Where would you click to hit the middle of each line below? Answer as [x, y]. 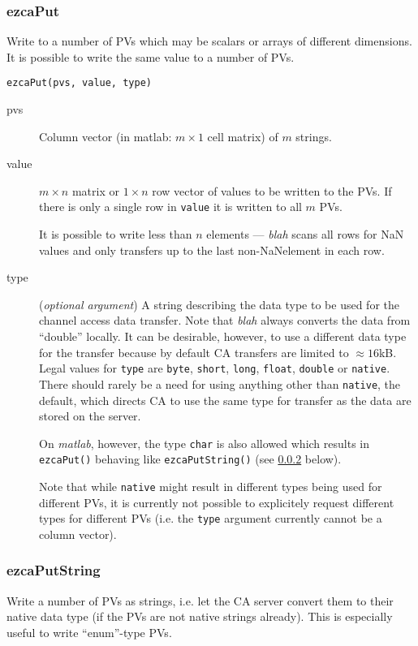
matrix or [95, 190]
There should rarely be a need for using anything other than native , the [220, 383]
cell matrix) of [243, 136]
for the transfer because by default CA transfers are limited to [194, 352]
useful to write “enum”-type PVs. [89, 632]
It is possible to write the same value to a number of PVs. [151, 56]
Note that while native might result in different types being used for [211, 487]
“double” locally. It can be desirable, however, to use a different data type [223, 336]
